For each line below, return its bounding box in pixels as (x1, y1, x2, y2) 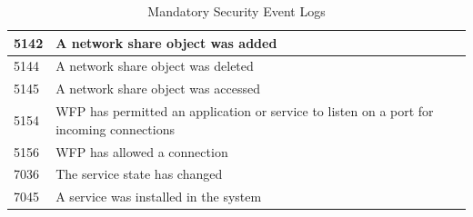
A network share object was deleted (55, 56, 254, 75)
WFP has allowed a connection (55, 142, 228, 161)
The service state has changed (55, 164, 223, 183)
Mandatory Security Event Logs (147, 2, 326, 20)
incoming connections (55, 119, 175, 138)
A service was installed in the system (55, 187, 262, 206)
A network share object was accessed (55, 79, 260, 98)
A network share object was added (55, 33, 277, 52)
